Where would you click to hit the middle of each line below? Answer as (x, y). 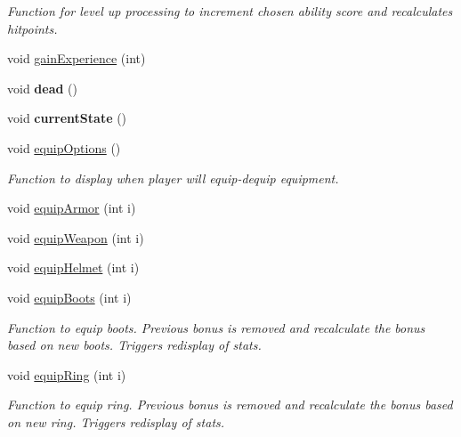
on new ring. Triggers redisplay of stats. (116, 421)
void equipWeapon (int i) (76, 237)
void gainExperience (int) (77, 58)
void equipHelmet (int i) (73, 267)
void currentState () (67, 118)
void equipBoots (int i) (69, 297)
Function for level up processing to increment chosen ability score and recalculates (230, 11)
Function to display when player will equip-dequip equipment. (173, 178)
